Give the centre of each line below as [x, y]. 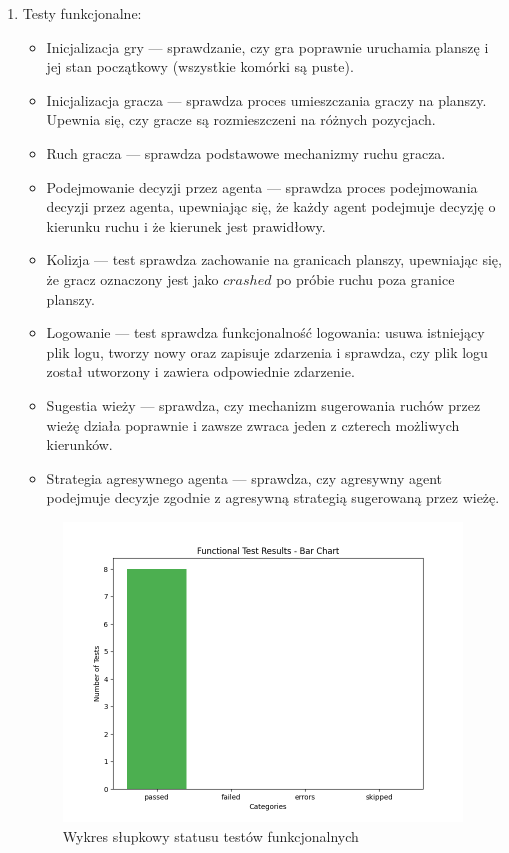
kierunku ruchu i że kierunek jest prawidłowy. [186, 225]
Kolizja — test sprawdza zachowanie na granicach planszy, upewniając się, [274, 259]
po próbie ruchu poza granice [365, 278]
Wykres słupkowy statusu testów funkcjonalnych [210, 835]
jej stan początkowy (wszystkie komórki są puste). [200, 66]
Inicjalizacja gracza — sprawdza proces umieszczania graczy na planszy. [266, 99]
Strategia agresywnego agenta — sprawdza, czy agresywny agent [244, 477]
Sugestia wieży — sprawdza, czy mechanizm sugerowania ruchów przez [263, 404]
